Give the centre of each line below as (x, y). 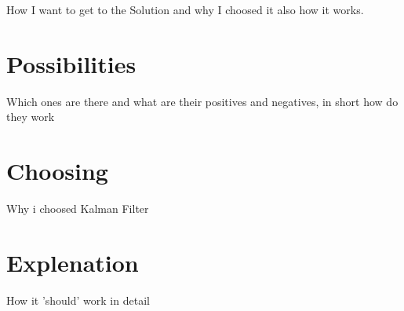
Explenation (73, 262)
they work (31, 117)
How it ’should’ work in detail (78, 300)
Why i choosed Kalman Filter (78, 209)
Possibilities (71, 63)
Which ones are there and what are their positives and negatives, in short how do (202, 101)
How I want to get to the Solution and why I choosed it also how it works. (185, 9)
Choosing (57, 171)
